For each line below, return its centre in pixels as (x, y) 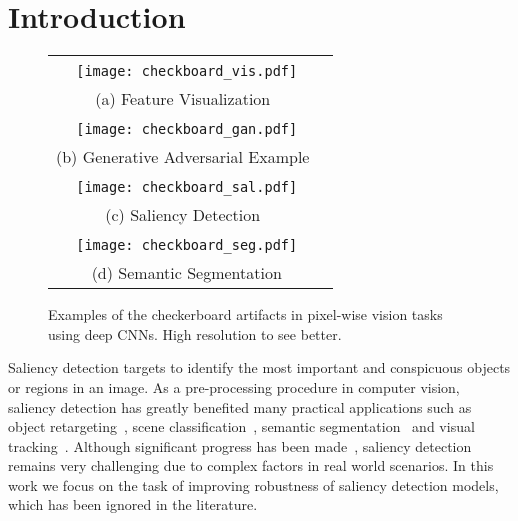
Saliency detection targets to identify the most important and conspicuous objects (259, 367)
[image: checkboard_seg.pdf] (187, 245)
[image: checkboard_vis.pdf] (187, 71)
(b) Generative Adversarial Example (183, 157)
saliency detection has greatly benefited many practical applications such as (240, 406)
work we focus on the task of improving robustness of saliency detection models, (253, 484)
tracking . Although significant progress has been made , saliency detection (240, 445)
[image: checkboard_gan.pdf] (187, 129)
